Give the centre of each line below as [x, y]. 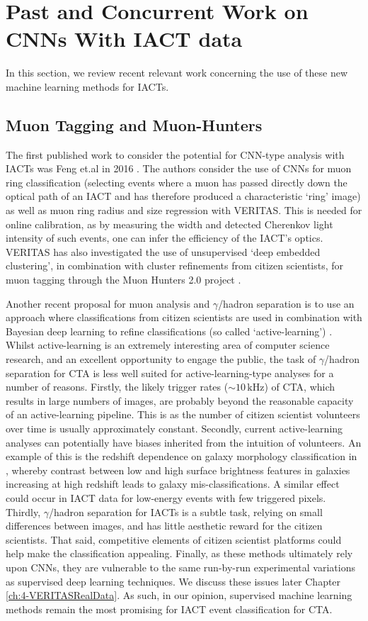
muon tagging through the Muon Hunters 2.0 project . [123, 280]
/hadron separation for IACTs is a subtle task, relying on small [186, 511]
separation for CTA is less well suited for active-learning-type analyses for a [170, 373]
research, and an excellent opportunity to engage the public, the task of [161, 359]
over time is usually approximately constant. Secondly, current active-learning [174, 428]
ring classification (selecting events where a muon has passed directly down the [177, 182]
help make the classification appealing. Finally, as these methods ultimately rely [179, 553]
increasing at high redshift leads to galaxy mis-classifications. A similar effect [173, 484]
